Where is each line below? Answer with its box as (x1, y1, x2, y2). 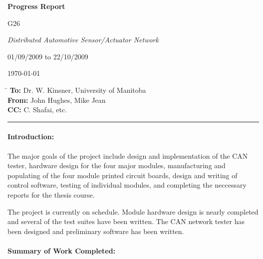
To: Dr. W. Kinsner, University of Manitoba (9, 84, 146, 95)
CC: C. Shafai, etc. (7, 104, 67, 115)
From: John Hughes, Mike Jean (7, 94, 106, 105)
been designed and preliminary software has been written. (7, 226, 184, 236)
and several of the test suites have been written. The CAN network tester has (7, 216, 245, 227)
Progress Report (7, 1, 65, 11)
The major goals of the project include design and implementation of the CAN (7, 150, 248, 161)
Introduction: (7, 131, 54, 142)
